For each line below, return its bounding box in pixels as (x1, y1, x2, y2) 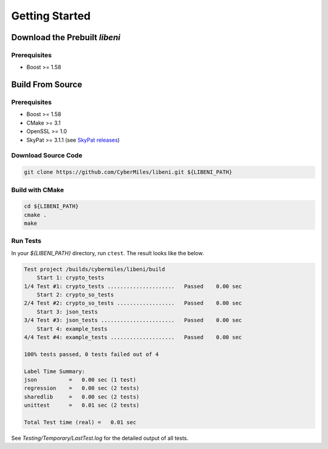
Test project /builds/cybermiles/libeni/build (24, 266, 165, 273)
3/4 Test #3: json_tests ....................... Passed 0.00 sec (24, 317, 242, 324)
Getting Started (11, 9, 91, 22)
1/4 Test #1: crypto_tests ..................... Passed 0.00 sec (24, 283, 242, 290)
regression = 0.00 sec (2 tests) (24, 385, 140, 392)
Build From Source (11, 80, 83, 90)
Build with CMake (11, 185, 64, 194)
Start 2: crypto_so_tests (36, 292, 114, 298)
